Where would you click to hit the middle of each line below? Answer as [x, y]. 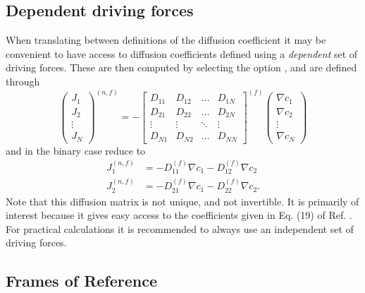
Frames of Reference [81, 281]
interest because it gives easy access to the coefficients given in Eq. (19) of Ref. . [179, 215]
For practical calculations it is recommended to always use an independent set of [180, 228]
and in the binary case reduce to [76, 150]
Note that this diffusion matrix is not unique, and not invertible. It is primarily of [182, 201]
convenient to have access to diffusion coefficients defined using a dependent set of [182, 53]
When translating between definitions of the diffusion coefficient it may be [166, 40]
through [23, 81]
